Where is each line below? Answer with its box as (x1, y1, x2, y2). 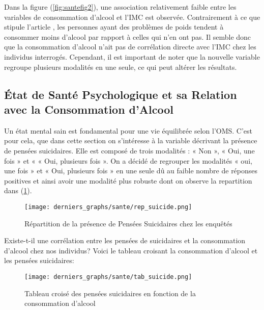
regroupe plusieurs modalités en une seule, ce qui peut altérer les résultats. (4, 61, 237, 72)
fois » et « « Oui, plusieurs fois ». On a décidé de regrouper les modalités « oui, (4, 155, 252, 166)
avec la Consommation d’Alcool (4, 101, 173, 117)
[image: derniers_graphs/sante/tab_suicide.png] (24, 273, 192, 280)
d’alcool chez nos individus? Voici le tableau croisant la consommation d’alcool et (4, 245, 258, 255)
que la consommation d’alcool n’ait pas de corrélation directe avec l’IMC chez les (4, 41, 256, 52)
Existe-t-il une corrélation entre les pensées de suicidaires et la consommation (4, 235, 246, 246)
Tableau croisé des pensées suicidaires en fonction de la (24, 288, 196, 298)
